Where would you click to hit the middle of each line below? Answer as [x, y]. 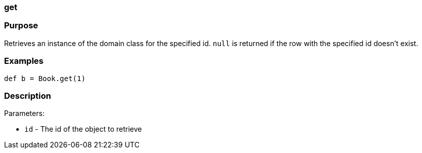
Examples [24, 61]
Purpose [21, 26]
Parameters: [24, 113]
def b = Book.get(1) [45, 78]
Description [28, 95]
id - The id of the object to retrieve [83, 129]
